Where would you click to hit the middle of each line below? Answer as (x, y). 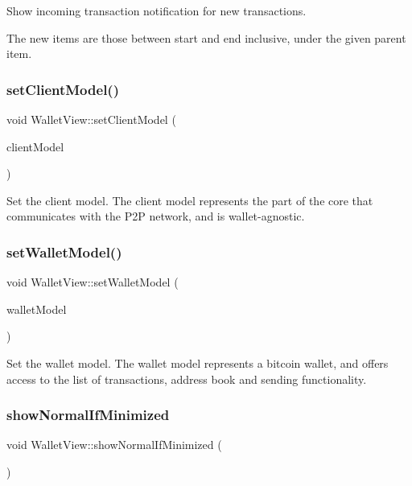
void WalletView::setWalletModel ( (93, 282)
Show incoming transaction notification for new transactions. (157, 10)
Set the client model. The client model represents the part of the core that (190, 200)
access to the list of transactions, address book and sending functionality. (187, 379)
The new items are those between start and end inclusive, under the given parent (206, 37)
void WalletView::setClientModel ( (91, 119)
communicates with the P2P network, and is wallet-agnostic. (156, 216)
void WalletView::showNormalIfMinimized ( (114, 445)
